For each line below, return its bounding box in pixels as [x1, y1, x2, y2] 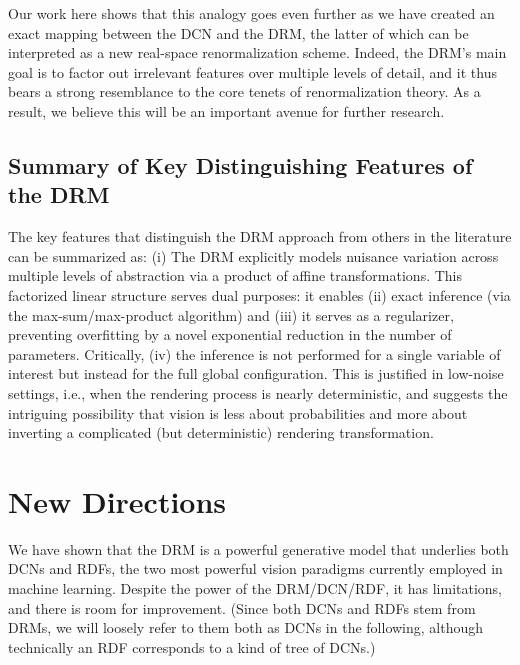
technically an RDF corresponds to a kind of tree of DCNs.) [8, 636, 376, 657]
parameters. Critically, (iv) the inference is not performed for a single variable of [8, 343, 501, 364]
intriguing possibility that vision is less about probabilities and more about [8, 402, 468, 423]
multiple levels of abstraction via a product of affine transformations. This [8, 265, 463, 286]
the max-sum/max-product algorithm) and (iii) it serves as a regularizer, [8, 304, 454, 325]
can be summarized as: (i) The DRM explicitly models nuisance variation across [8, 245, 499, 266]
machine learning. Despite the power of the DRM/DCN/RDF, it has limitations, [8, 578, 503, 598]
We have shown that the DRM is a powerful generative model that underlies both [8, 538, 509, 559]
